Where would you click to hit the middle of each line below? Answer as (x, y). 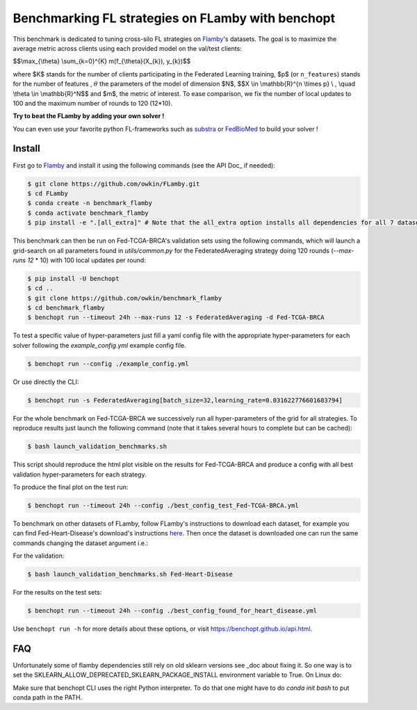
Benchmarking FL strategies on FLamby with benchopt (174, 18)
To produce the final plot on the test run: (71, 487)
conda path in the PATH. (48, 697)
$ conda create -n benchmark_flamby (90, 203)
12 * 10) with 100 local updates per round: (87, 260)
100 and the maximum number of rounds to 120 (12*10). (93, 103)
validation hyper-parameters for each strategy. (80, 474)
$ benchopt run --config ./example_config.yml (108, 364)
